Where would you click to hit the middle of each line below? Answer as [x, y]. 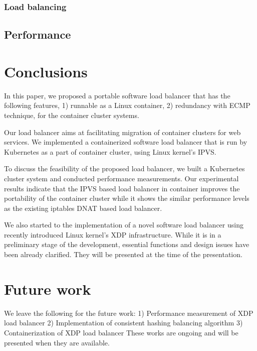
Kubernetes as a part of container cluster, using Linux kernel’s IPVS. [110, 151]
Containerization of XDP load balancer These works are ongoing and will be [121, 332]
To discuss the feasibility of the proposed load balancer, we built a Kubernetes [124, 168]
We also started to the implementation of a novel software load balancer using [124, 225]
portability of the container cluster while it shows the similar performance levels [127, 198]
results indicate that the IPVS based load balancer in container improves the [122, 188]
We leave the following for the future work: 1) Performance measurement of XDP [129, 313]
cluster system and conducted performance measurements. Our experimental [121, 178]
